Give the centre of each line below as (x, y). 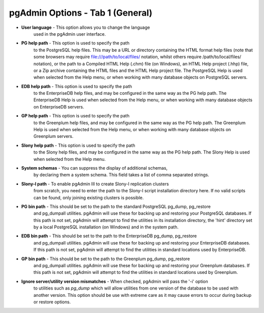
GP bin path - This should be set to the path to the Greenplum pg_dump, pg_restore (106, 259)
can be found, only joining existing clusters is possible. (89, 198)
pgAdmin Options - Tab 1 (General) (81, 13)
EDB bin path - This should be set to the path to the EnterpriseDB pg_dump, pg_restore (109, 236)
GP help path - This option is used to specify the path (75, 116)
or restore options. (52, 302)
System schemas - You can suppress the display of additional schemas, (94, 168)
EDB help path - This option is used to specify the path (77, 86)
